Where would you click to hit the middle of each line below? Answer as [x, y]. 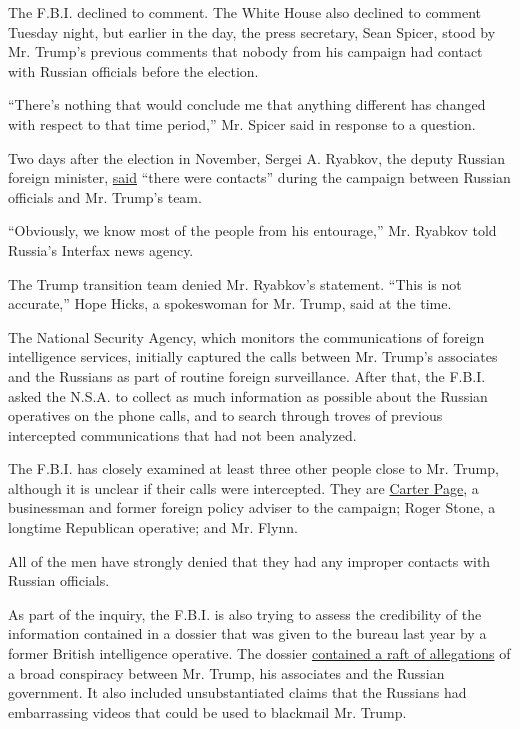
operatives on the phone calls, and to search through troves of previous [225, 415]
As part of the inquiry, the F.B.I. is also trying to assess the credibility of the [245, 613]
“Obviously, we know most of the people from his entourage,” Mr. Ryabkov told [252, 230]
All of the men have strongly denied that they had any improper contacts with [249, 560]
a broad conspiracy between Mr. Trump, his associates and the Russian [226, 672]
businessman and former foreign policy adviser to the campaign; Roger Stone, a [252, 507]
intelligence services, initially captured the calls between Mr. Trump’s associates [253, 356]
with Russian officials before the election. [133, 70]
